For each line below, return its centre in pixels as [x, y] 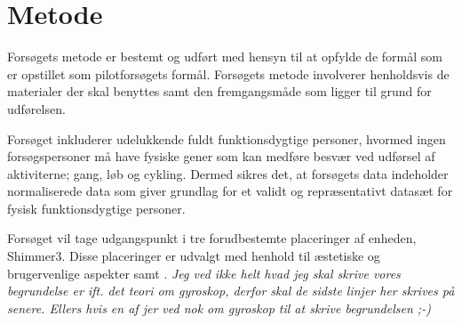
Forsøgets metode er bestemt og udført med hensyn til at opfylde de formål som [225, 57]
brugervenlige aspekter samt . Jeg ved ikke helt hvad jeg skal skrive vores [204, 273]
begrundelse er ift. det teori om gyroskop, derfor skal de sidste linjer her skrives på [231, 291]
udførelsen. [36, 108]
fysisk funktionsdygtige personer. [96, 208]
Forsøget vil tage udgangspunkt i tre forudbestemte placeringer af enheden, [212, 238]
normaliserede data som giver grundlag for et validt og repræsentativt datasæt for [230, 191]
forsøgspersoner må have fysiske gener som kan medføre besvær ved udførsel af [221, 156]
